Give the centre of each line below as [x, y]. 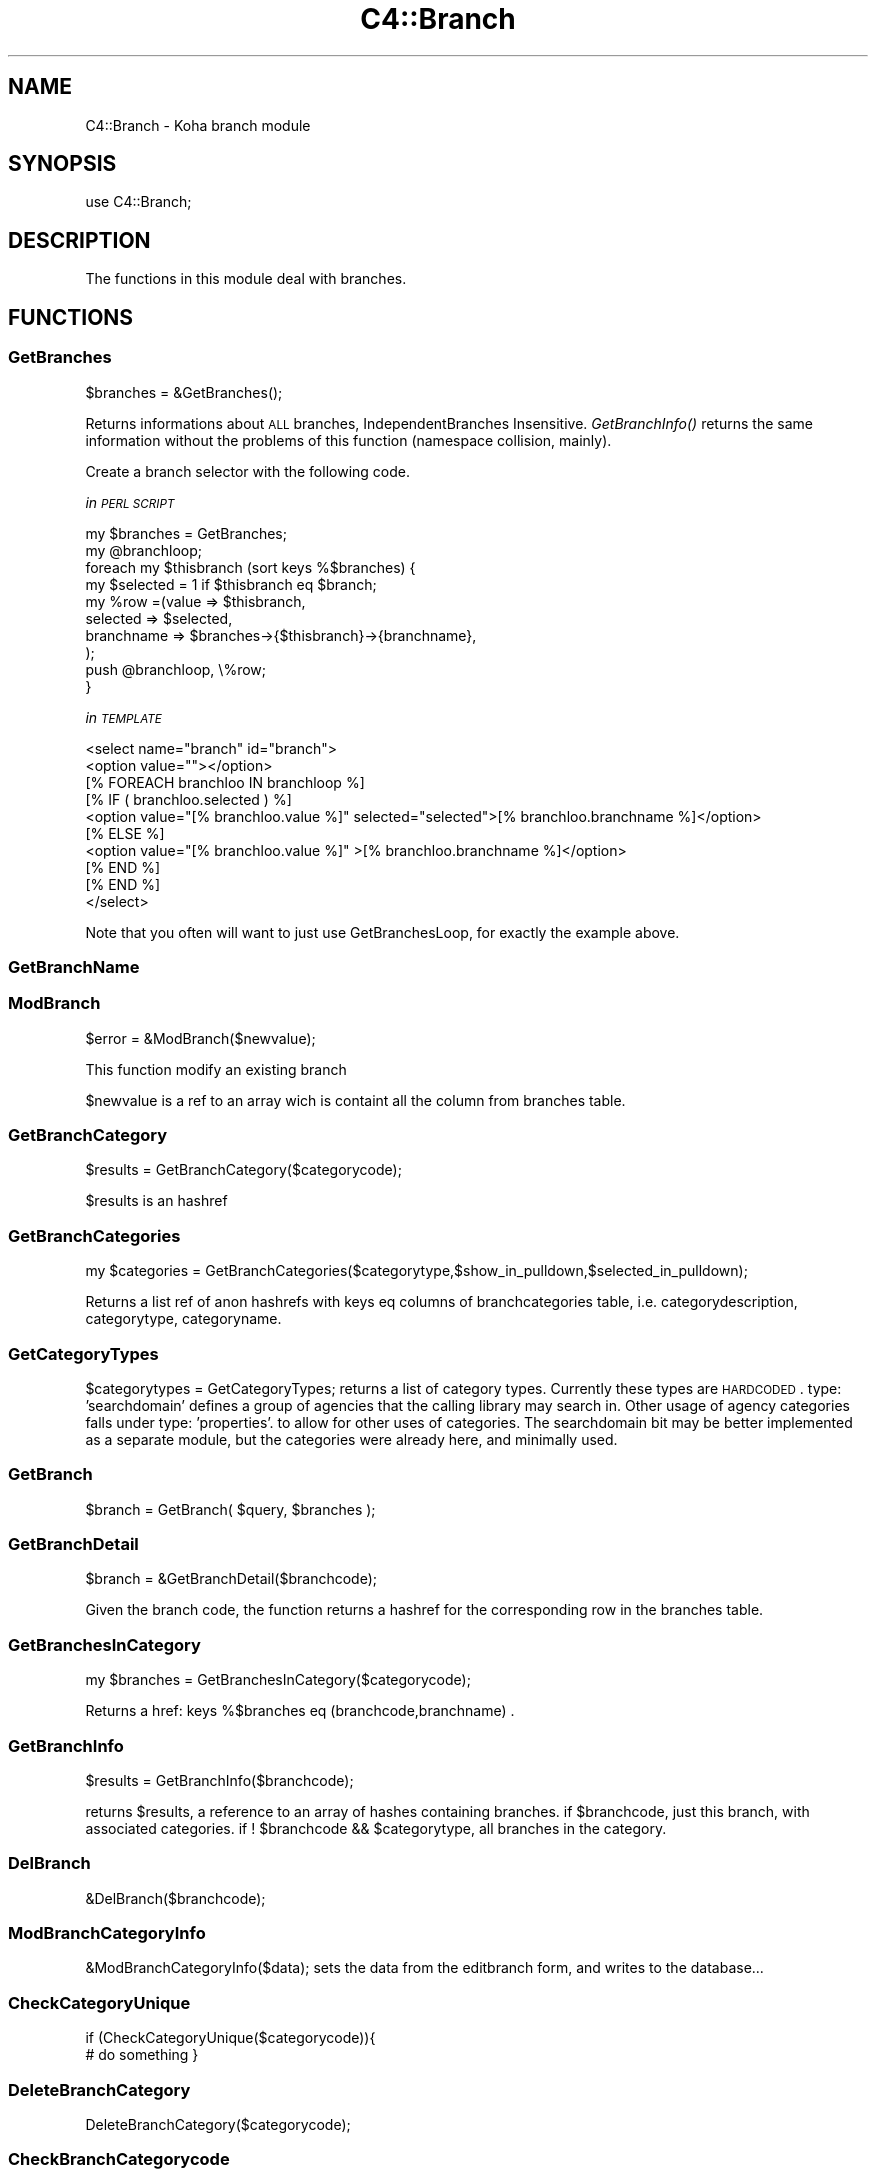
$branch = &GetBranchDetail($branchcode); [231, 1579]
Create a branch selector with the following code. [247, 471]
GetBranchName [74, 966]
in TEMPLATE [123, 717]
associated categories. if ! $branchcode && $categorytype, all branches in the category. [376, 1828]
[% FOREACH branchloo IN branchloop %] [225, 782]
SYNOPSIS [62, 164]
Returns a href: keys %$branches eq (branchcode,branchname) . [300, 1711]
